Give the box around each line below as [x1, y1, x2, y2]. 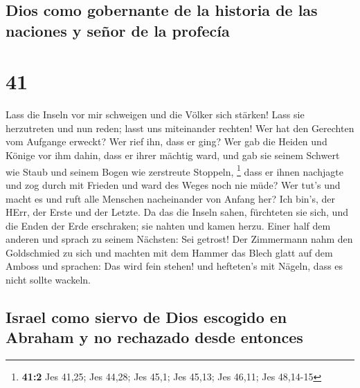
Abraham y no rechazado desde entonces [6, 326, 303, 348]
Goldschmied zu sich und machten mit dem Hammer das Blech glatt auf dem [6, 245, 333, 259]
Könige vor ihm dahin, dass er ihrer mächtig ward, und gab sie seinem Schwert [6, 148, 340, 163]
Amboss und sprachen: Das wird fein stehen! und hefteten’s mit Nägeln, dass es [6, 259, 343, 273]
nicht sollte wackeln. [6, 272, 91, 287]
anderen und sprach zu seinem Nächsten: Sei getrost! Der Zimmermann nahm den [6, 232, 353, 246]
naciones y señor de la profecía [6, 19, 230, 41]
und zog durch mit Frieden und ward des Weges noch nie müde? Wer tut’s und [6, 177, 341, 192]
